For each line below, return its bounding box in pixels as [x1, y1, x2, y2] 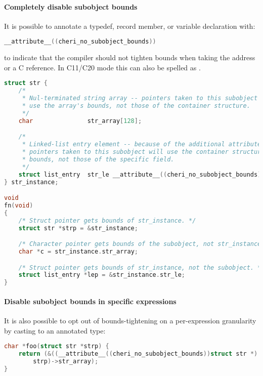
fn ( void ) [4, 202, 33, 210]
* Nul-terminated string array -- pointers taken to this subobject [22, 95, 258, 102]
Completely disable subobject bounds [4, 1, 138, 12]
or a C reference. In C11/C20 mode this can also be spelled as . [4, 62, 201, 72]
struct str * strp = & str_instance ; [18, 224, 138, 232]
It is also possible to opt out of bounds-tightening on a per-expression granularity [4, 315, 256, 325]
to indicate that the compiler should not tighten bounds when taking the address [4, 52, 255, 63]
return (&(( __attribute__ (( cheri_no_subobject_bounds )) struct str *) [18, 350, 258, 358]
